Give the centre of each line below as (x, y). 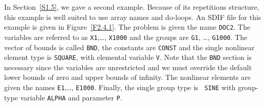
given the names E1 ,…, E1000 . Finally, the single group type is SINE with (120, 87)
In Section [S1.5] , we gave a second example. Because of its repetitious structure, (132, 7)
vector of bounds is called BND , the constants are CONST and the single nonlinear (129, 47)
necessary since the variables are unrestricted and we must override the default (128, 67)
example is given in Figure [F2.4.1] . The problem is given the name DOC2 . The (127, 27)
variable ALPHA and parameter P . (71, 97)
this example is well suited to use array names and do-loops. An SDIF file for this (133, 17)
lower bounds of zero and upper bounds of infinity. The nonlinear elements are (127, 77)
